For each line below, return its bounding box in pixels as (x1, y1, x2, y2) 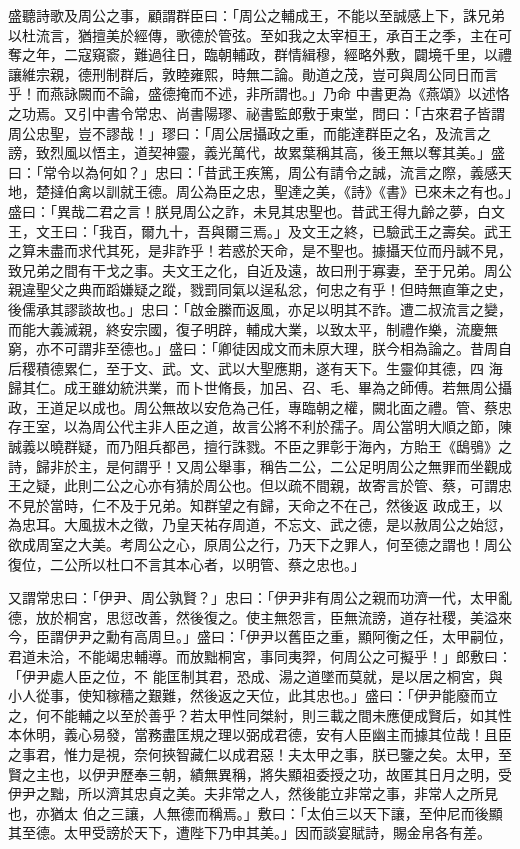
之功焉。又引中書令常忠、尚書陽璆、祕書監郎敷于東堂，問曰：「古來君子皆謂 (8, 102, 505, 123)
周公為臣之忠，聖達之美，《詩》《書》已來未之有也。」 (175, 181, 512, 202)
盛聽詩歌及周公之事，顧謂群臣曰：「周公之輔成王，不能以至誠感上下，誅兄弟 (8, 5, 505, 25)
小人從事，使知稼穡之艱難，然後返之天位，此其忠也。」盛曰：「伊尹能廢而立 (8, 685, 498, 706)
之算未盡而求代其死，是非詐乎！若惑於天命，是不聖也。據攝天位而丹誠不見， (8, 240, 512, 261)
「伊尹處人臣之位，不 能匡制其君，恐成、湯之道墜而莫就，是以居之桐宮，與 (8, 665, 503, 686)
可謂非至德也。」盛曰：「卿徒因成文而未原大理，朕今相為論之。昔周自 (63, 338, 512, 359)
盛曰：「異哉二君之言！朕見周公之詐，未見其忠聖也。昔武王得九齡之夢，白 (8, 200, 491, 221)
